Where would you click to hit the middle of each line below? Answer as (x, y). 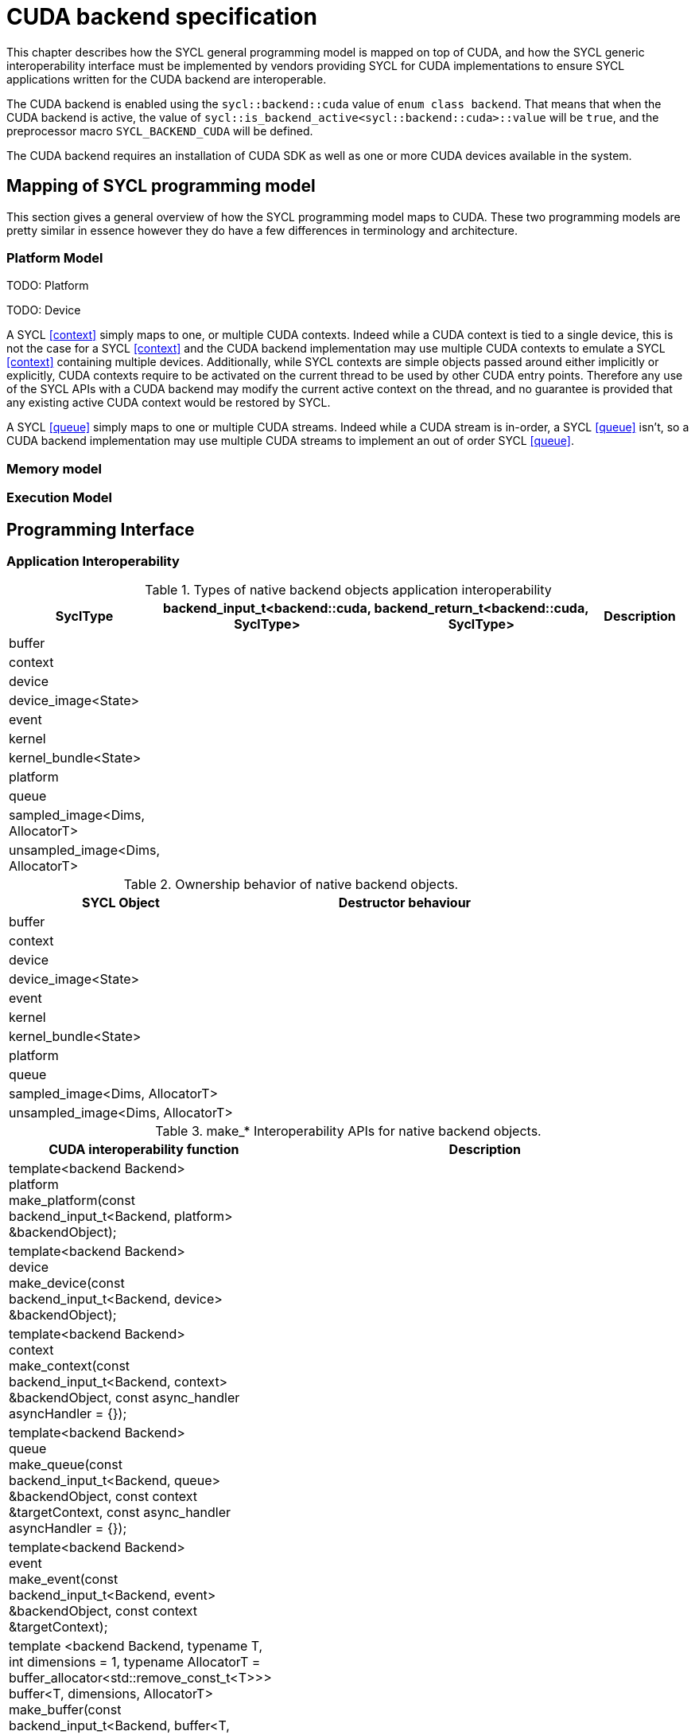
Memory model (54, 468)
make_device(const (67, 1283)
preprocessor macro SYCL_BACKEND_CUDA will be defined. (160, 131)
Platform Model (55, 257)
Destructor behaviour (405, 903)
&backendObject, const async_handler (124, 1398)
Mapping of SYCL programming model (161, 186)
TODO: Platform (48, 286)
